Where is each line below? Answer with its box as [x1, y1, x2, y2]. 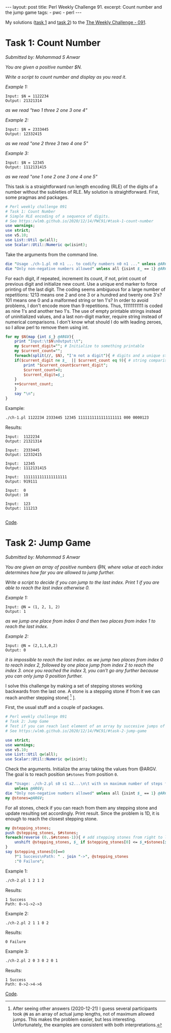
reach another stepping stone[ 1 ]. [5, 694, 76, 701]
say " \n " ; [14, 391, 36, 397]
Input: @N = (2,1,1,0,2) [5, 643, 58, 648]
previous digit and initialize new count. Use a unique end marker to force [5, 281, 158, 287]
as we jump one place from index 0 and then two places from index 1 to [5, 617, 156, 624]
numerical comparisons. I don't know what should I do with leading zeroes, [5, 318, 163, 325]
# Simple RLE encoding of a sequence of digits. [5, 214, 110, 219]
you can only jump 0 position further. [5, 673, 83, 679]
